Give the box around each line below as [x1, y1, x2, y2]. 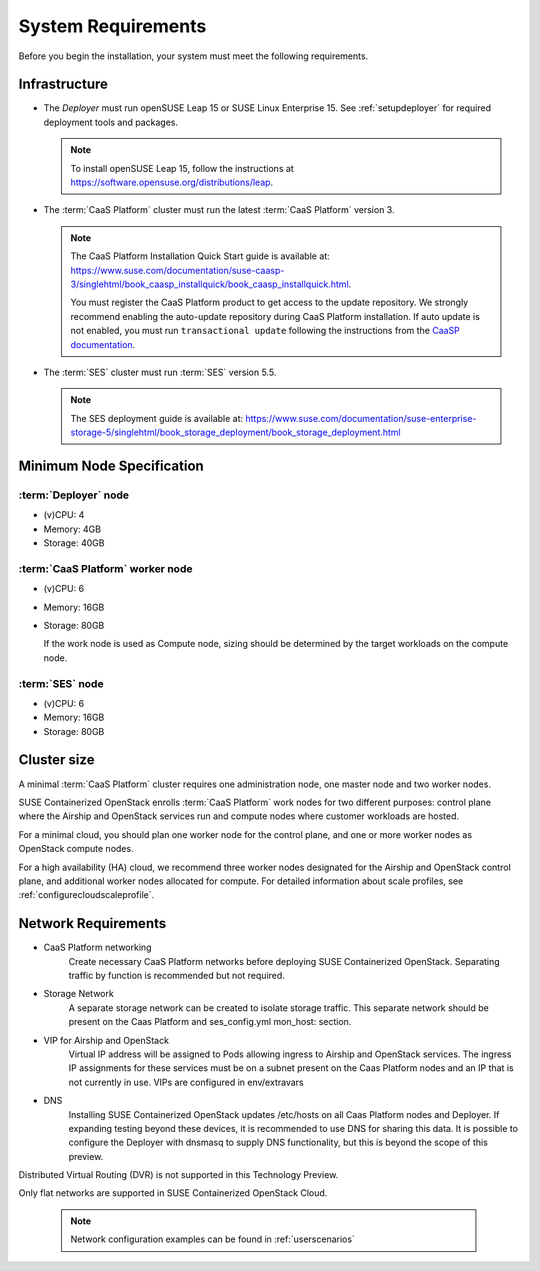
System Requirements [18, 15, 207, 37]
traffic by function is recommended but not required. [68, 969, 285, 981]
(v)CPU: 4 [43, 509, 85, 521]
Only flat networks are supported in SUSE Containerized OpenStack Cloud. [18, 1187, 328, 1199]
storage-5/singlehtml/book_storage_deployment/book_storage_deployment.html [70, 426, 402, 439]
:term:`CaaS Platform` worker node [18, 561, 193, 575]
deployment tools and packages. [43, 116, 179, 128]
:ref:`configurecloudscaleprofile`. [18, 889, 155, 901]
